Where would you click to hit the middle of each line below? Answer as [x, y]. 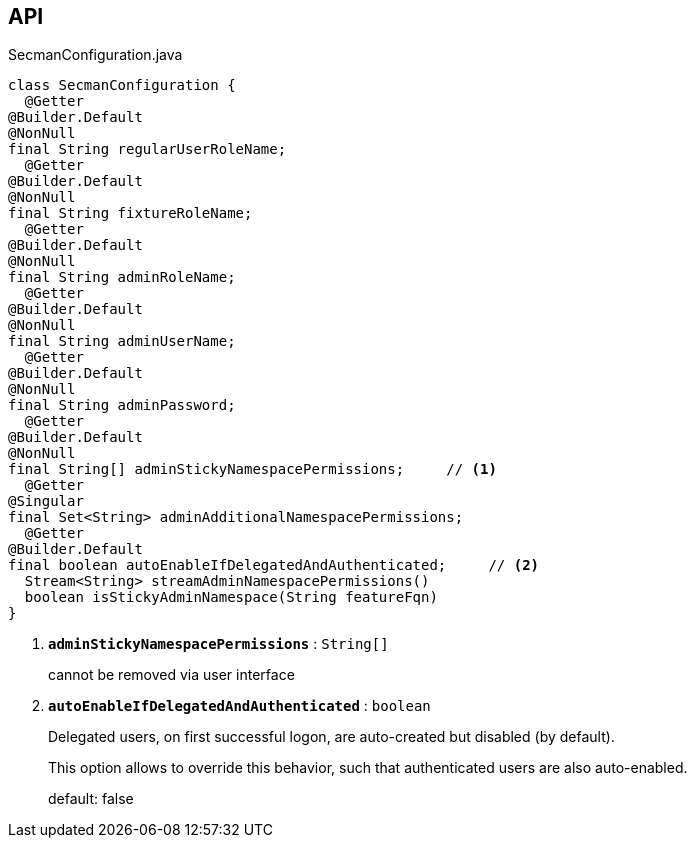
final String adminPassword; [122, 405]
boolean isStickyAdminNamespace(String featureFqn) [231, 597]
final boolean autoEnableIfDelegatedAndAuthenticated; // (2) [274, 565]
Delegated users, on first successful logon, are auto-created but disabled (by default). [331, 737]
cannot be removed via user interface [171, 675]
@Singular [46, 501]
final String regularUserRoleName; [147, 149]
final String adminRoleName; [122, 277]
